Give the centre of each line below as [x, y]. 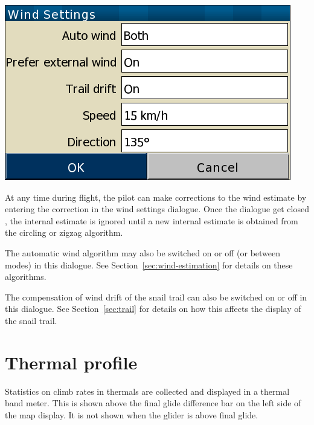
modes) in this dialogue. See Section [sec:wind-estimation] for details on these [149, 264]
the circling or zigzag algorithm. [64, 232]
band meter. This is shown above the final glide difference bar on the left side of [153, 403]
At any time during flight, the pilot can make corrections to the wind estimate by [156, 197]
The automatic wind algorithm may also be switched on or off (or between [143, 252]
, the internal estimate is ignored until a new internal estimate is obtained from [152, 220]
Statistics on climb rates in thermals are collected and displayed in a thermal [147, 391]
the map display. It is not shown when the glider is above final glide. [132, 414]
